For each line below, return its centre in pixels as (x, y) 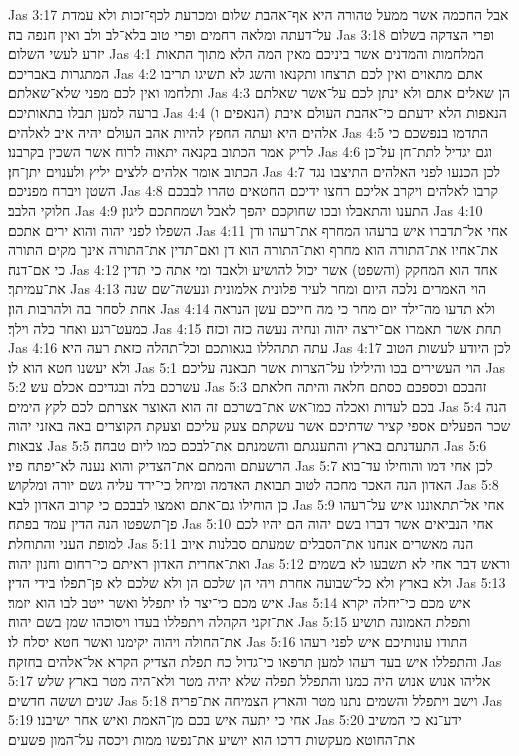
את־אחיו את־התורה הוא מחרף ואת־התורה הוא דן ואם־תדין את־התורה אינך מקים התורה (253, 249)
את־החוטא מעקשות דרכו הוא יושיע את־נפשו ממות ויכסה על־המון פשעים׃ (212, 738)
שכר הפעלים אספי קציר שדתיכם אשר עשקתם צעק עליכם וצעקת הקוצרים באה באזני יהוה (259, 425)
